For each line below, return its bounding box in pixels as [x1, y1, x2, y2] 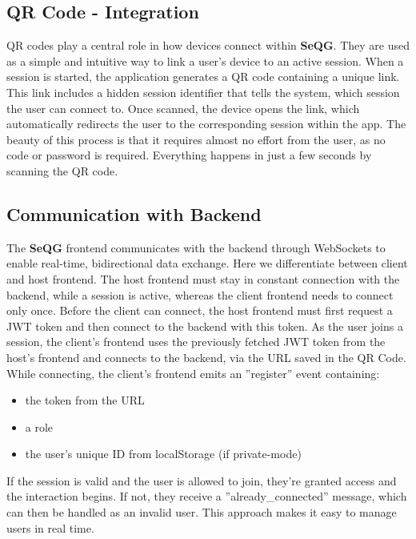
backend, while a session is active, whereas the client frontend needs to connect [6, 286, 394, 303]
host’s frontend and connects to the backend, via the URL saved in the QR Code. [6, 348, 406, 365]
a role [25, 418, 54, 435]
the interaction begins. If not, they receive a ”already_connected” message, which [6, 488, 407, 505]
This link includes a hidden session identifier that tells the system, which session [6, 83, 400, 100]
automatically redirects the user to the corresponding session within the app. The [6, 115, 406, 132]
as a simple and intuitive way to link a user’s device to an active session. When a [6, 52, 404, 69]
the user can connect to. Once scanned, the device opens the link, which [6, 99, 360, 116]
